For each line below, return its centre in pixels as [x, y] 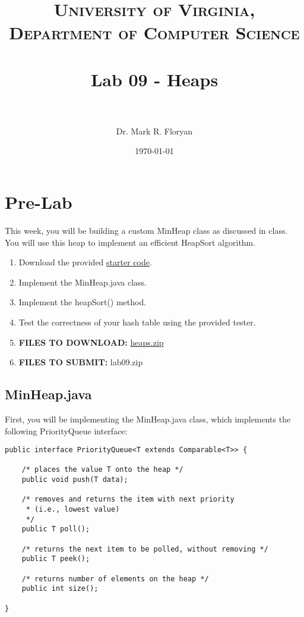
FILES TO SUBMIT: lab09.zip [81, 362]
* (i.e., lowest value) [73, 510]
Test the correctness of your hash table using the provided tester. [137, 322]
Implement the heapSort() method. [83, 302]
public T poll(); [56, 529]
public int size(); [60, 589]
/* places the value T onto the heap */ [102, 470]
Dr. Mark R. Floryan [154, 131]
